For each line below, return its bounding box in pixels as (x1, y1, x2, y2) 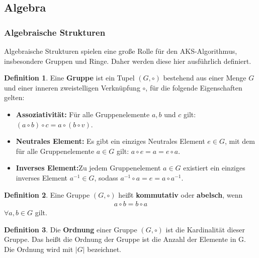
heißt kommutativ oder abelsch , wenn (118, 189, 243, 200)
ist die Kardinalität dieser (165, 224, 245, 234)
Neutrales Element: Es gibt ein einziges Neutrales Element (16, 136, 205, 146)
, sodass (94, 172, 118, 183)
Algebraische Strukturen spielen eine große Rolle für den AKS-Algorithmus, (4, 46, 237, 56)
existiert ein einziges (183, 162, 245, 173)
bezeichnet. (87, 243, 121, 254)
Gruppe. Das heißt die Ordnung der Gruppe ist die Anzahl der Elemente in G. (4, 234, 246, 244)
